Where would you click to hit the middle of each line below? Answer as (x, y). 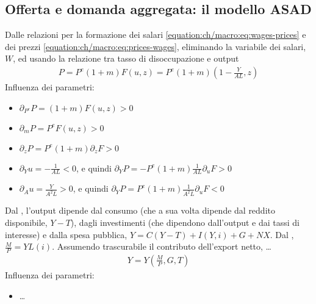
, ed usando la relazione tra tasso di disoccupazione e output (126, 58)
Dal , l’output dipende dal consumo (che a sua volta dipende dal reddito (140, 210)
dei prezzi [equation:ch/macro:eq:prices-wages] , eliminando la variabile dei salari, (156, 46)
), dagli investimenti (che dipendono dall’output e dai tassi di (185, 222)
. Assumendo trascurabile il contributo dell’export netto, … (162, 246)
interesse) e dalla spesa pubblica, (66, 234)
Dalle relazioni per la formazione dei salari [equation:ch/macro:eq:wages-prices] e (156, 34)
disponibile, (26, 222)
